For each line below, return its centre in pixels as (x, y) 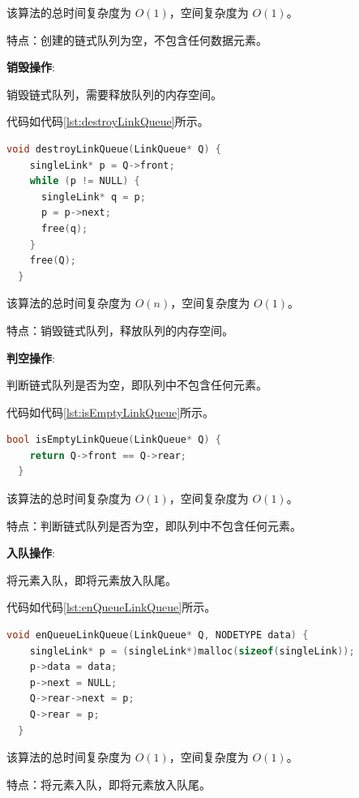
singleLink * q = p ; (93, 197)
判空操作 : (31, 357)
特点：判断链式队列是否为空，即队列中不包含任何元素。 (154, 525)
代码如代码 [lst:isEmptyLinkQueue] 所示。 (111, 412)
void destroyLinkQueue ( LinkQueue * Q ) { (114, 149)
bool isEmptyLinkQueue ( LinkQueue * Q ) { (114, 440)
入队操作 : (31, 553)
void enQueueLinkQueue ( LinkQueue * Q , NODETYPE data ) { (158, 635)
